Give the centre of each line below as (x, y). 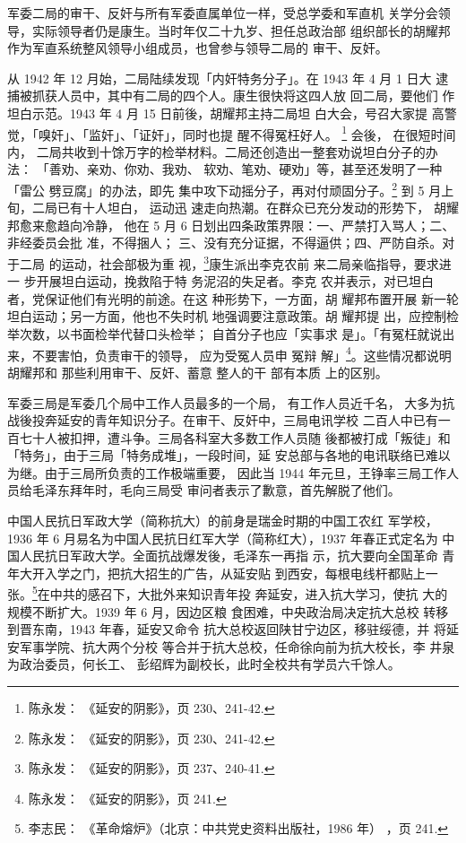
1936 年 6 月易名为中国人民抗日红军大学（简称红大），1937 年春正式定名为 (223, 538)
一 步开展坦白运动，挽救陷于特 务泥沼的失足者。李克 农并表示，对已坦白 (220, 281)
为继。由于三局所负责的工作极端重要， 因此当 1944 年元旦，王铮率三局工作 (227, 472)
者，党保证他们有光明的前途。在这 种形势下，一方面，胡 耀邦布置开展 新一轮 (233, 298)
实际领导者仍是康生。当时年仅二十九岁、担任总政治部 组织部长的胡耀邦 (241, 30)
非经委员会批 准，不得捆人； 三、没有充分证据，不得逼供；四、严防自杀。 (225, 243)
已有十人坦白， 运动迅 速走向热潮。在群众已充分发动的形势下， (243, 208)
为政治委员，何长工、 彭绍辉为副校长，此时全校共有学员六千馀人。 (204, 664)
